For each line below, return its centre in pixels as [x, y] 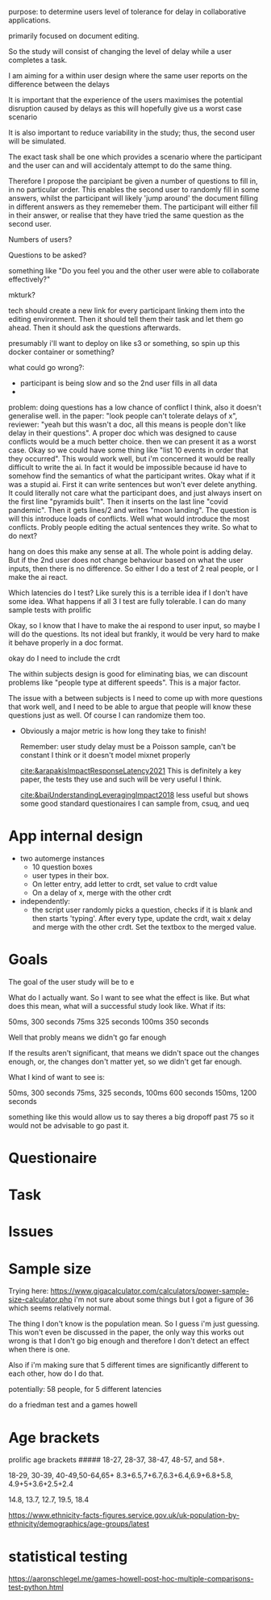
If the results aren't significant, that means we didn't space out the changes [134, 1052]
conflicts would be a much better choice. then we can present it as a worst [132, 442]
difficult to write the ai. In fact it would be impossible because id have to [128, 467]
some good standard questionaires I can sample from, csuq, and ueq [134, 803]
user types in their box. [70, 875]
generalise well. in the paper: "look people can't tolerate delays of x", [123, 416]
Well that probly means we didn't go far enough [88, 1037]
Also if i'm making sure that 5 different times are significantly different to [128, 1365]
